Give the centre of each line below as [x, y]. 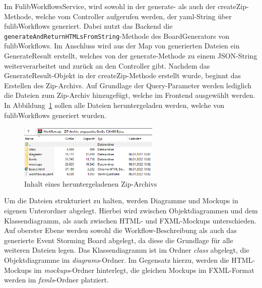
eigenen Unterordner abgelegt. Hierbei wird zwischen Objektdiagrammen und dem [131, 210]
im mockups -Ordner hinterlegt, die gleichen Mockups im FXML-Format [144, 270]
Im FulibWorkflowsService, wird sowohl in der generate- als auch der [110, 6]
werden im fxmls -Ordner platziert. [56, 280]
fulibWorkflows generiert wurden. [55, 115]
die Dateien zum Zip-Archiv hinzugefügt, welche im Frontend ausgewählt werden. [130, 95]
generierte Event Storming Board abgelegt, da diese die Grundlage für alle [119, 240]
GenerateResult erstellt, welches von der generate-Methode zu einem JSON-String [131, 56]
